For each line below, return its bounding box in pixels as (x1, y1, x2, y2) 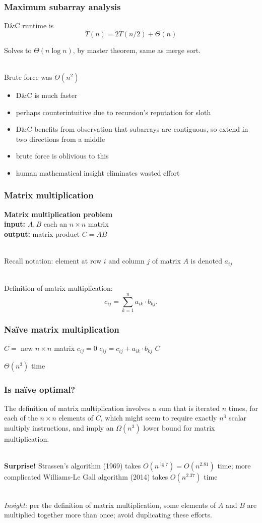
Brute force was (4, 72, 52, 82)
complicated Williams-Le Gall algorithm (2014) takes (4, 472, 168, 482)
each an (43, 219, 68, 229)
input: (4, 219, 26, 229)
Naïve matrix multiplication (4, 323, 119, 335)
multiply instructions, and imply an (4, 423, 114, 433)
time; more (217, 460, 251, 471)
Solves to (4, 44, 32, 55)
